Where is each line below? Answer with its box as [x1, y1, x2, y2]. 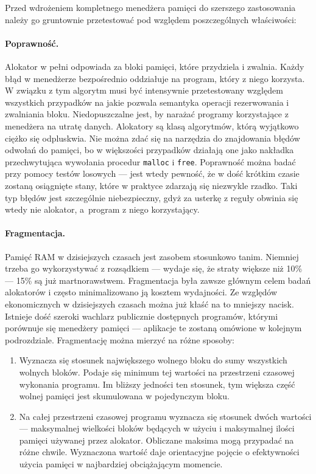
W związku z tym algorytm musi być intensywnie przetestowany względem [5, 84, 283, 97]
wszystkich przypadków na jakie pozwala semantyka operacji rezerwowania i [5, 95, 289, 108]
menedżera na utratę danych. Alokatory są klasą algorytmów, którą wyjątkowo [5, 119, 299, 132]
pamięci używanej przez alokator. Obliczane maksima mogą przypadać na [19, 433, 294, 446]
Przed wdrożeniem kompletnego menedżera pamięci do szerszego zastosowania [5, 1, 296, 13]
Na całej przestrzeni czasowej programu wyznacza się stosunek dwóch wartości [19, 410, 312, 422]
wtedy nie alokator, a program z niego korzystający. [5, 203, 200, 216]
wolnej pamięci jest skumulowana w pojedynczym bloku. [19, 390, 230, 402]
